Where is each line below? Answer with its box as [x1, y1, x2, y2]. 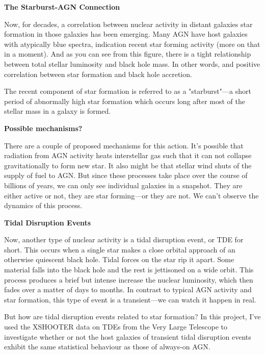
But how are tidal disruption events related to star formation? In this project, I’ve [4, 311, 261, 322]
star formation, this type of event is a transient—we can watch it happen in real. [4, 294, 256, 305]
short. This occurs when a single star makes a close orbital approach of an [4, 244, 235, 255]
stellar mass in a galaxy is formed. [4, 106, 111, 116]
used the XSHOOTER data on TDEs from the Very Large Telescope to [4, 321, 228, 332]
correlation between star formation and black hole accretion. [4, 68, 192, 79]
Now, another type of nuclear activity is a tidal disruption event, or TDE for [4, 234, 244, 245]
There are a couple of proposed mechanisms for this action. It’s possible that [4, 140, 244, 150]
